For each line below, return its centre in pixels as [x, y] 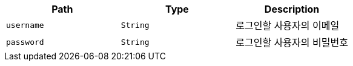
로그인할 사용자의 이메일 [288, 25]
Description [292, 9]
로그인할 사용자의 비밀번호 [292, 42]
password [25, 42]
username [25, 25]
